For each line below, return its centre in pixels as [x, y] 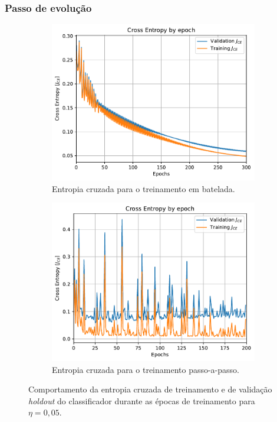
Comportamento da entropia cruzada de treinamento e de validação [150, 389]
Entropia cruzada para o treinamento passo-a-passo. [146, 369]
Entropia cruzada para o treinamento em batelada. [144, 188]
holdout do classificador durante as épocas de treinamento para [142, 400]
